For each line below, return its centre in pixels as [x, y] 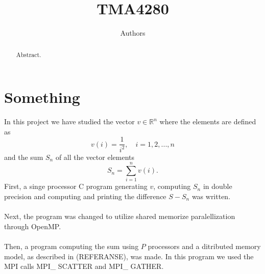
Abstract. [29, 54]
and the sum [24, 157]
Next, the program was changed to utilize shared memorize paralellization [120, 216]
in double [218, 186]
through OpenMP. [33, 226]
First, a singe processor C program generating [76, 186]
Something [42, 97]
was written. [211, 196]
